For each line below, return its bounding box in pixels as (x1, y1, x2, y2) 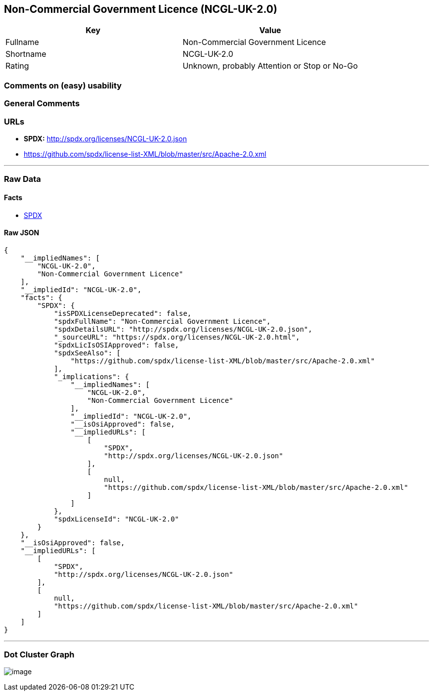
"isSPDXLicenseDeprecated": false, (54, 309, 192, 317)
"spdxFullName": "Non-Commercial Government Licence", (54, 317, 271, 325)
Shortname (5, 49, 46, 59)
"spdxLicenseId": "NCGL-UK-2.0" (54, 515, 179, 523)
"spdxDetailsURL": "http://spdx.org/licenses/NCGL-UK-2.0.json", (54, 325, 312, 333)
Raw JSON (4, 228, 40, 237)
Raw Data (4, 174, 41, 184)
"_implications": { (54, 372, 129, 381)
